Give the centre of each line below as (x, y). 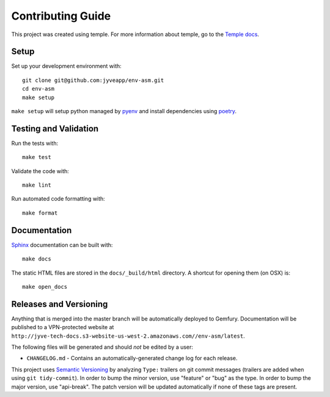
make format (40, 213)
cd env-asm (38, 89)
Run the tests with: (35, 143)
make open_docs (45, 287)
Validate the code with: (40, 171)
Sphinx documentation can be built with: (62, 245)
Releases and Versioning (60, 304)
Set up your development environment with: (66, 66)
